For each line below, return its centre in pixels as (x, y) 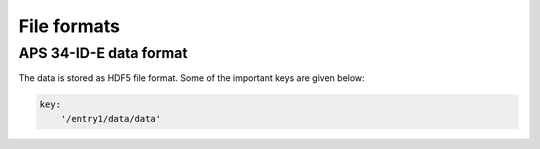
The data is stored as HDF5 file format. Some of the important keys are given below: (191, 78)
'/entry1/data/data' (111, 118)
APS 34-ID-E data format (103, 53)
